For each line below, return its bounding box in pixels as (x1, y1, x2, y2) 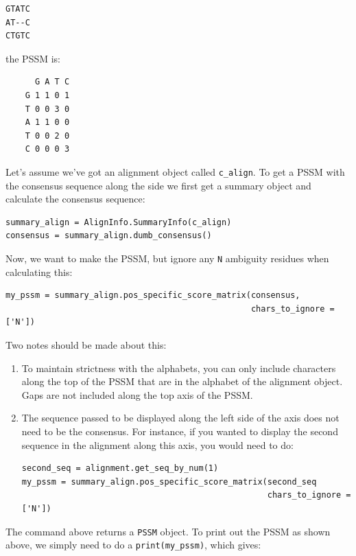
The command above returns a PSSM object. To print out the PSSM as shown (5, 524, 331, 538)
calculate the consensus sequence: (5, 192, 145, 206)
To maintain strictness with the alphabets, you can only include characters (21, 360, 336, 375)
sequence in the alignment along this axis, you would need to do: (21, 437, 294, 452)
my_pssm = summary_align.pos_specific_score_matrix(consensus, (5, 290, 300, 301)
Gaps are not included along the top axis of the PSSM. (21, 387, 253, 402)
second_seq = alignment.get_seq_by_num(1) (21, 463, 219, 474)
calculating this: (5, 264, 73, 279)
